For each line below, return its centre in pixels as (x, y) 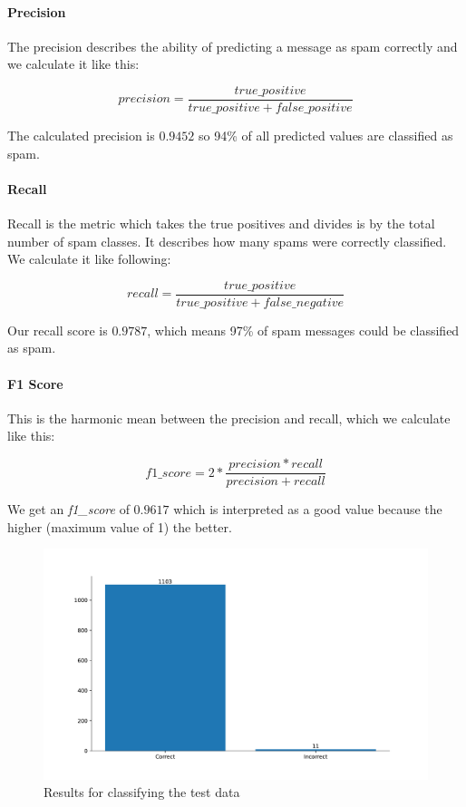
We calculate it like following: (89, 259)
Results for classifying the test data (142, 792)
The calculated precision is (81, 136)
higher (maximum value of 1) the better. (120, 526)
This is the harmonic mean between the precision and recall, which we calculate (229, 418)
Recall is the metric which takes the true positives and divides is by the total (221, 224)
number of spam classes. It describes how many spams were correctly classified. (227, 241)
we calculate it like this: (73, 64)
